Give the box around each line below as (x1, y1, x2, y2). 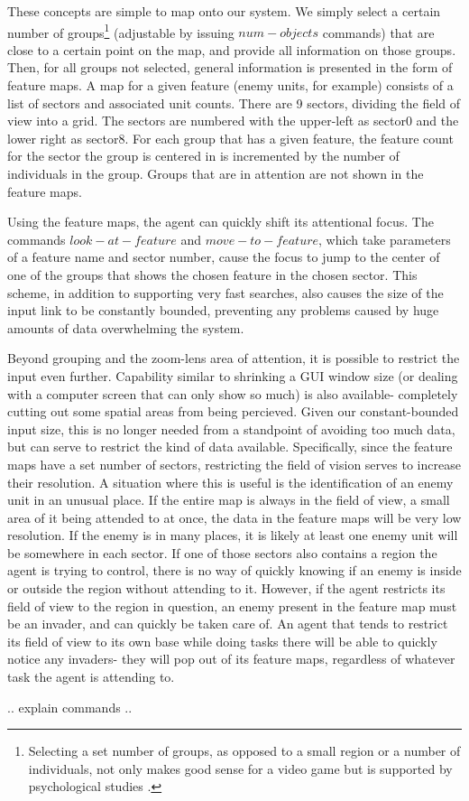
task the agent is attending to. (7, 667, 175, 686)
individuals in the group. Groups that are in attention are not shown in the (7, 164, 424, 182)
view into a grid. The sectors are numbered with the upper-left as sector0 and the (7, 111, 459, 130)
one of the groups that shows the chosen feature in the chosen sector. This (7, 265, 418, 284)
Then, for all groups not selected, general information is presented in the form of (7, 58, 453, 77)
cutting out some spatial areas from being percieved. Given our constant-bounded (7, 402, 459, 421)
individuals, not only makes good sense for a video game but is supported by (28, 759, 453, 778)
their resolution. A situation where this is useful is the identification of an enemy (7, 472, 454, 491)
